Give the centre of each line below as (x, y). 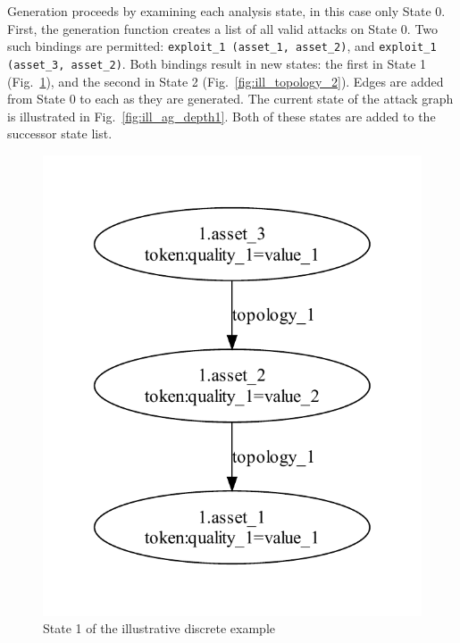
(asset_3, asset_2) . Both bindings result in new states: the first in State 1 (217, 63)
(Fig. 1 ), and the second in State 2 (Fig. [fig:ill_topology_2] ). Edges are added (226, 81)
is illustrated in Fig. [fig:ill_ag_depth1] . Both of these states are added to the (222, 116)
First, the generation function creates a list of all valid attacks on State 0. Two (223, 28)
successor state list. (60, 134)
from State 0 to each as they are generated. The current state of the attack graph (230, 99)
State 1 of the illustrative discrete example (159, 628)
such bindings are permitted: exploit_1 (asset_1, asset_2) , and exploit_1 (222, 46)
